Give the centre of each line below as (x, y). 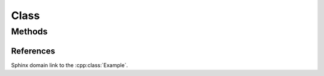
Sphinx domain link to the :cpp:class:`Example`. (70, 65)
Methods (29, 31)
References (33, 51)
